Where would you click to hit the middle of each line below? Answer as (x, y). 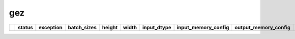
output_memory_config (262, 27)
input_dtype (157, 27)
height (110, 27)
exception (50, 27)
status (26, 27)
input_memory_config (203, 27)
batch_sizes (82, 27)
